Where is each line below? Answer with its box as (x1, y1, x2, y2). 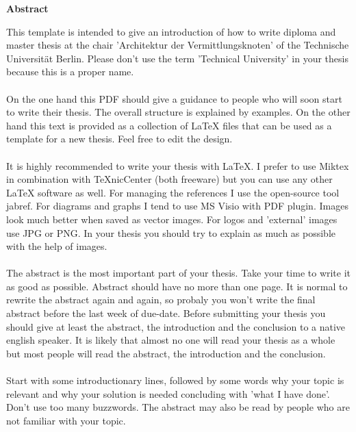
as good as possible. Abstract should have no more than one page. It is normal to (6, 279, 348, 293)
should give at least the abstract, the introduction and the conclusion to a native (6, 319, 346, 333)
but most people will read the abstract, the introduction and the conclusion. (6, 346, 326, 360)
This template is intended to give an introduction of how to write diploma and (6, 24, 336, 38)
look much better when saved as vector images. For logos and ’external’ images (6, 212, 338, 226)
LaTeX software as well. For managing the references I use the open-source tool (6, 185, 340, 199)
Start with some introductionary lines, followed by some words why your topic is (6, 373, 344, 387)
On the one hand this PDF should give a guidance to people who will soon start (6, 91, 342, 105)
